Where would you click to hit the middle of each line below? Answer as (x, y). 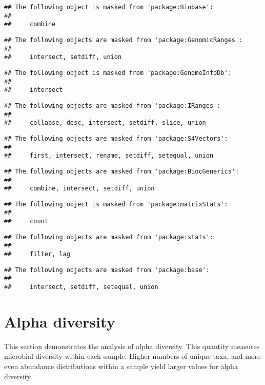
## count (26, 222)
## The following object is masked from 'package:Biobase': (109, 7)
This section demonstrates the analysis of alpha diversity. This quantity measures (132, 346)
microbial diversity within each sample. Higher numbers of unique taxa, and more (132, 356)
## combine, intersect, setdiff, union (79, 189)
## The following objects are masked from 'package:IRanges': (113, 105)
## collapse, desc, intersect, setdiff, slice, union (105, 123)
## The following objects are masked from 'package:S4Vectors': (116, 138)
